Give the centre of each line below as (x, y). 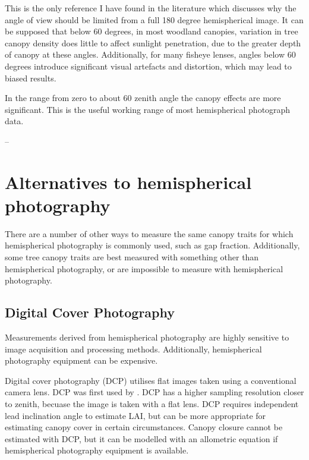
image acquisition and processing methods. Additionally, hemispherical (133, 349)
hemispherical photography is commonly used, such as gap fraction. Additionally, (152, 245)
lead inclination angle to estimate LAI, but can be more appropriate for (135, 415)
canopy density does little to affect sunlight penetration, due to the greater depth (153, 42)
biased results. (31, 78)
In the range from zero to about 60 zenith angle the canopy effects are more (143, 98)
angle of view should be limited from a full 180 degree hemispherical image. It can (154, 19)
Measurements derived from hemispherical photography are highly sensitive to (147, 337)
